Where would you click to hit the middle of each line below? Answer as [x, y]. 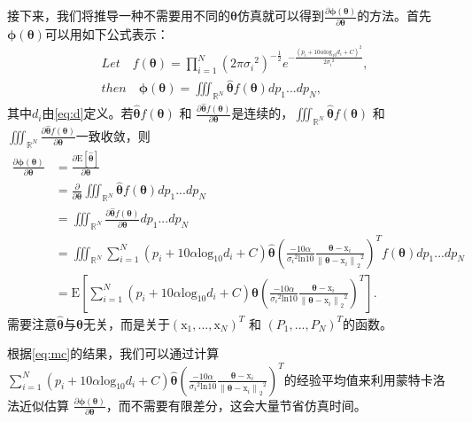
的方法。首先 [395, 16]
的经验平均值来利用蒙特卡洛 [364, 379]
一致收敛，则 [113, 135]
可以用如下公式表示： [107, 33]
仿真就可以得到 [280, 16]
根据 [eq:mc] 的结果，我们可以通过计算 [113, 353]
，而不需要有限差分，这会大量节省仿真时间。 [236, 405]
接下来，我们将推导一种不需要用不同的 [119, 16]
